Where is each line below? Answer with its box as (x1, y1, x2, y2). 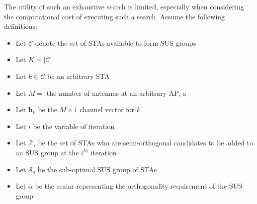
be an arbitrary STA (47, 70, 110, 81)
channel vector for (80, 104, 135, 115)
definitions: (4, 21, 37, 31)
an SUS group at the (15, 147, 79, 157)
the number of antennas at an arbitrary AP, (46, 87, 180, 98)
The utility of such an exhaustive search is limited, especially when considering (4, 1, 244, 11)
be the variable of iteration (33, 121, 115, 131)
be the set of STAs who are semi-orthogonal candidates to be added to (38, 137, 254, 148)
